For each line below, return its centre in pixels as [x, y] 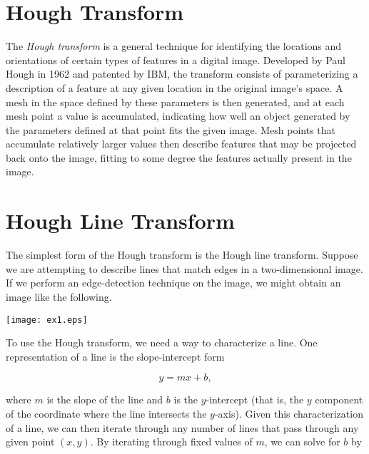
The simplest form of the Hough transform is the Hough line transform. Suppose [182, 255]
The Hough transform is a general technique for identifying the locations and [174, 46]
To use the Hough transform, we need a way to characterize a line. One [162, 342]
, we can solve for [302, 442]
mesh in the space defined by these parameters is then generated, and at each [175, 102]
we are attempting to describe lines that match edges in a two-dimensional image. [184, 268]
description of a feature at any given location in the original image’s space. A [175, 87]
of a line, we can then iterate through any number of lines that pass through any [182, 427]
